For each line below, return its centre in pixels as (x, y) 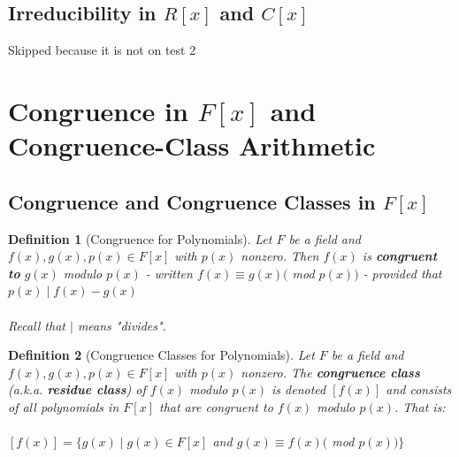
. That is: (420, 406)
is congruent (400, 256)
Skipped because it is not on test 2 (102, 50)
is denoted (299, 389)
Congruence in (98, 110)
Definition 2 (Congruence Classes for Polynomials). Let (161, 355)
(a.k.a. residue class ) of (77, 389)
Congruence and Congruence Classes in (192, 201)
